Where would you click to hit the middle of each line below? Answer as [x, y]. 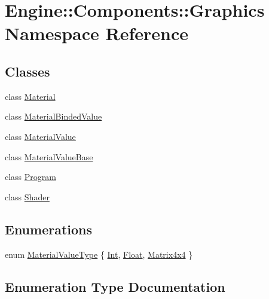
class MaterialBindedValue [54, 116]
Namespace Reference [97, 33]
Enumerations [49, 229]
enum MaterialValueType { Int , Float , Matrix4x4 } [99, 254]
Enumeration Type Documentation [115, 286]
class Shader [27, 196]
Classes [27, 71]
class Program [30, 177]
